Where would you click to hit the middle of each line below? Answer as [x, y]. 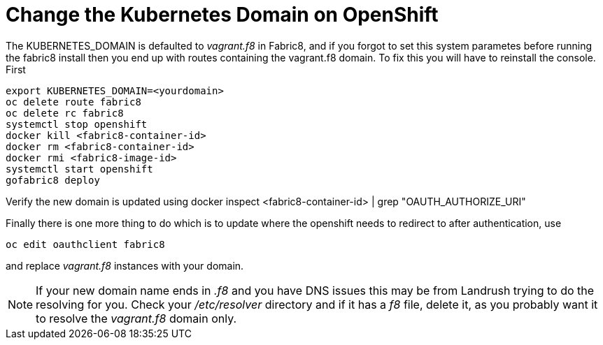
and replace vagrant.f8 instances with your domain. [125, 265]
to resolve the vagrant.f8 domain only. [136, 318]
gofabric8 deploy [53, 180]
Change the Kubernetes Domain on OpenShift [222, 15]
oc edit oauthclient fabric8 [85, 244]
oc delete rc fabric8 [65, 113]
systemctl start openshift [79, 169]
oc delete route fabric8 [73, 102]
